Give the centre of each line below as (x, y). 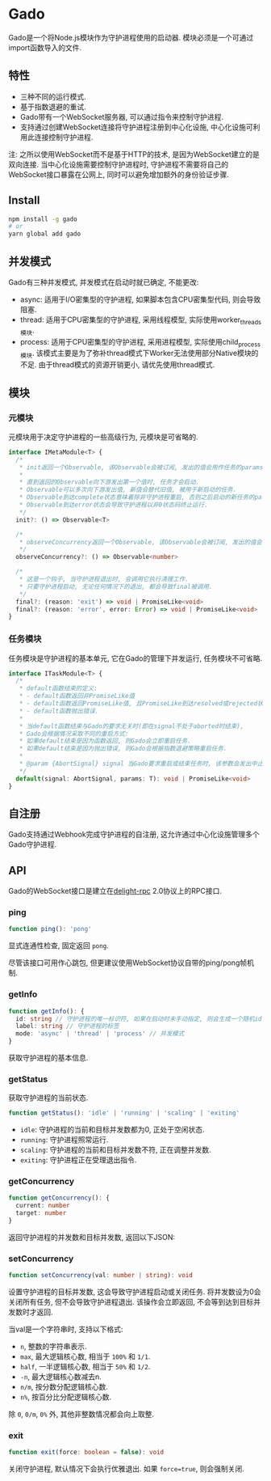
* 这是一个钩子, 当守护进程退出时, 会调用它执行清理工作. (104, 579)
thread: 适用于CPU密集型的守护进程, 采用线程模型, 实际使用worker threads (141, 320)
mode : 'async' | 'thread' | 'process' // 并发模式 (100, 1034)
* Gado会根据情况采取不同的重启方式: (74, 734)
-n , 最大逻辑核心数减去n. (61, 1377)
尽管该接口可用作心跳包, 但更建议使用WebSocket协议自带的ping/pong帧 (128, 963)
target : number (41, 1213)
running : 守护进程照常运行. (64, 1140)
